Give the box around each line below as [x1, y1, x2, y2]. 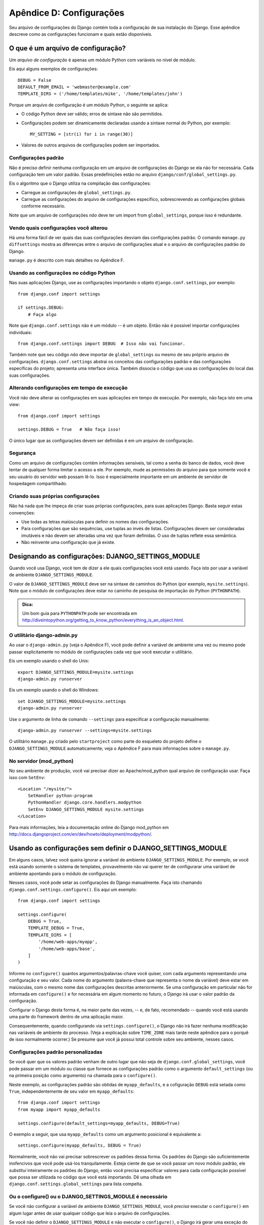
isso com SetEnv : [9, 775, 45, 781]
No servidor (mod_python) [9, 758, 74, 764]
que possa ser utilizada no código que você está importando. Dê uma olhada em [9, 1174, 172, 1180]
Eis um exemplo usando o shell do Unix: [9, 658, 89, 664]
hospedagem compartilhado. [9, 481, 67, 486]
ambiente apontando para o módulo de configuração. [9, 870, 117, 877]
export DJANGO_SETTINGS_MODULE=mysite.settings [18, 669, 134, 675]
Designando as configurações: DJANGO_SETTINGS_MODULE [9, 552, 200, 561]
